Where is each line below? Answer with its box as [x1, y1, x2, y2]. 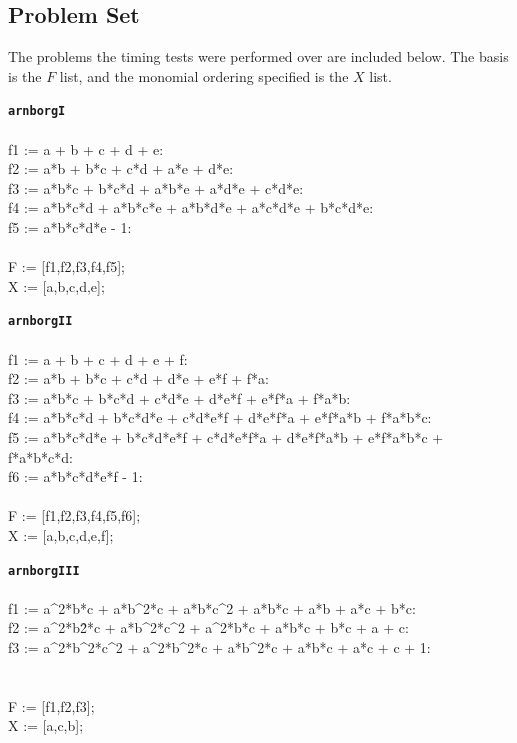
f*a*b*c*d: [8, 446, 73, 467]
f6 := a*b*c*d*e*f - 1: [8, 466, 143, 487]
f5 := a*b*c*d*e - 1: [8, 217, 132, 238]
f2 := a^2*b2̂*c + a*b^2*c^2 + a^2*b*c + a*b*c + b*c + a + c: [8, 617, 409, 638]
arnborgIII [8, 563, 80, 578]
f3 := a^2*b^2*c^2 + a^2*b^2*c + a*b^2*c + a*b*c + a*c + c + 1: [8, 637, 431, 658]
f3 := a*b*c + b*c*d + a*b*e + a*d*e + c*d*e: [8, 177, 304, 198]
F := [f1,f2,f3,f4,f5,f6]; [8, 505, 141, 526]
